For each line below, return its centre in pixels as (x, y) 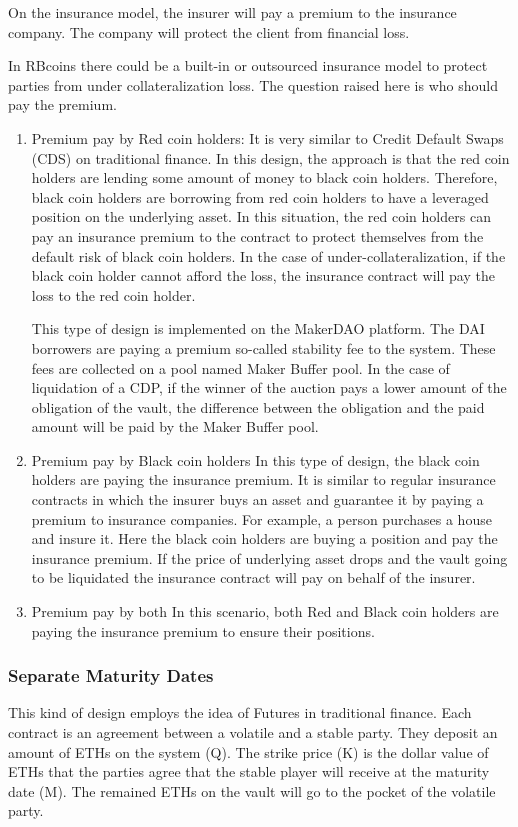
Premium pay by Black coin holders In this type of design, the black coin (255, 459)
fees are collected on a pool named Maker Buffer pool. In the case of (240, 367)
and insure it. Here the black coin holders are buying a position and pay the (264, 538)
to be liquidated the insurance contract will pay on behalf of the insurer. (253, 577)
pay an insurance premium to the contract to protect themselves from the (257, 235)
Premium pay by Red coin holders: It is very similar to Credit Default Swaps (267, 137)
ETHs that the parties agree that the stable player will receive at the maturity (249, 771)
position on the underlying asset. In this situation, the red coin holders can (261, 216)
